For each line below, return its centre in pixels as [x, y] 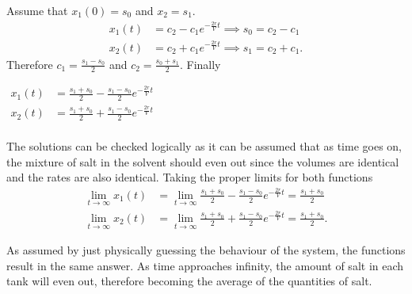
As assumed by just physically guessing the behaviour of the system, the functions [206, 250]
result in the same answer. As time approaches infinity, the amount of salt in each [205, 265]
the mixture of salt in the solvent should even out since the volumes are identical [203, 161]
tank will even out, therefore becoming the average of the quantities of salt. [189, 281]
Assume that [37, 10]
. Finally [200, 64]
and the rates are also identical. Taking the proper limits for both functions [190, 177]
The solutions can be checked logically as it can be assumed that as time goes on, [204, 145]
